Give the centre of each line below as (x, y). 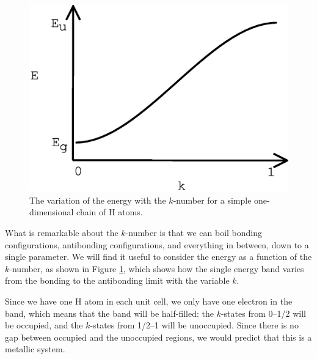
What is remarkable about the (62, 232)
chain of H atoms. (110, 212)
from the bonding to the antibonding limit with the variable (117, 280)
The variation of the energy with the (98, 200)
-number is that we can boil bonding (194, 232)
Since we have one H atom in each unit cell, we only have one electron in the (149, 301)
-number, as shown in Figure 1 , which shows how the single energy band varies (157, 268)
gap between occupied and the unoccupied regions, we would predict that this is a (158, 337)
